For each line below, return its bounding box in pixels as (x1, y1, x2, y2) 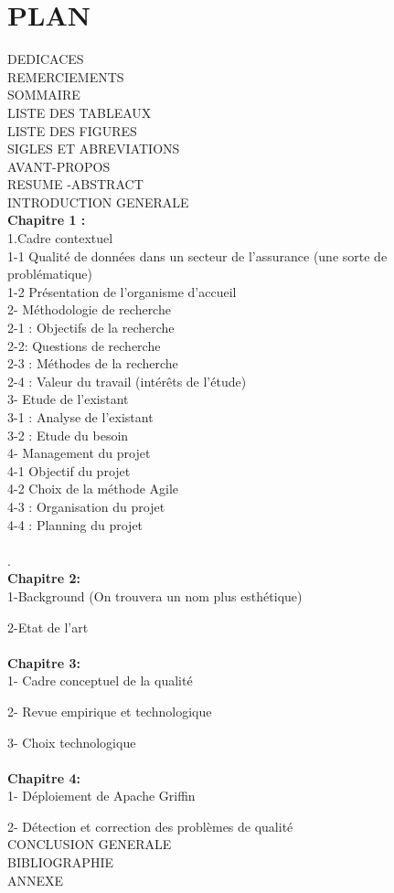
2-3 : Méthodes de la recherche (7, 354, 178, 373)
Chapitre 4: (7, 768, 80, 787)
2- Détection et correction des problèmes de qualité (7, 816, 293, 835)
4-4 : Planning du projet (7, 515, 144, 534)
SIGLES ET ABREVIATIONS (7, 139, 180, 158)
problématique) (7, 264, 93, 283)
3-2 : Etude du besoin (7, 425, 129, 444)
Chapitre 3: (7, 653, 80, 672)
